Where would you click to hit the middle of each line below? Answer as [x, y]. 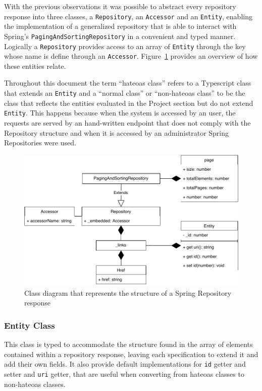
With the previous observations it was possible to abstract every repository [120, 6]
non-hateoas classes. [35, 384]
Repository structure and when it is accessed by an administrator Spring [117, 132]
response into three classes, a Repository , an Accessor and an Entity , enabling [128, 16]
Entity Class [30, 325]
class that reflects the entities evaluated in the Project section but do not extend [129, 103]
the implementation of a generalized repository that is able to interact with [120, 26]
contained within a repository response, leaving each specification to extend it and [131, 354]
